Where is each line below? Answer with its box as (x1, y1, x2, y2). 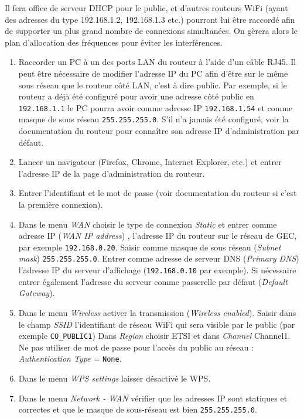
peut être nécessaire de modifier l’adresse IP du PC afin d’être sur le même (18, 67, 288, 79)
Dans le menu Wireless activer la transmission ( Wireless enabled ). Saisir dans (18, 306, 296, 318)
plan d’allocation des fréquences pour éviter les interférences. (5, 36, 223, 48)
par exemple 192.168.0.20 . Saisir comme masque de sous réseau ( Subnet (18, 241, 281, 253)
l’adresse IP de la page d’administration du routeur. (18, 167, 205, 179)
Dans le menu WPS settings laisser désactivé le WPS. (18, 372, 211, 384)
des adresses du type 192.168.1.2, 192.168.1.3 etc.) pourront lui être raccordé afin (5, 13, 295, 25)
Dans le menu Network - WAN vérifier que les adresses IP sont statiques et (18, 391, 288, 404)
